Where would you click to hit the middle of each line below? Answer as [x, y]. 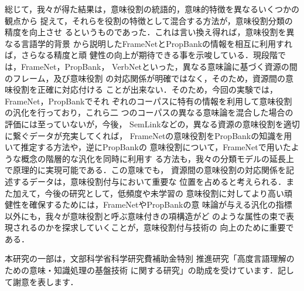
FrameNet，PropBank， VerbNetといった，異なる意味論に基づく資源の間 [159, 66]
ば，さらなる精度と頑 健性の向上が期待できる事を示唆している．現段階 [141, 55]
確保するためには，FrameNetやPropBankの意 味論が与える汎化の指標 [160, 204]
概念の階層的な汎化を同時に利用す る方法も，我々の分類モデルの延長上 [158, 158]
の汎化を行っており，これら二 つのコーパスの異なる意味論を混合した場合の [149, 112]
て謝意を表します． [42, 281]
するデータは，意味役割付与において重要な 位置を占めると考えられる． [149, 181]
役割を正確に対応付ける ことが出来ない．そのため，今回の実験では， [145, 89]
